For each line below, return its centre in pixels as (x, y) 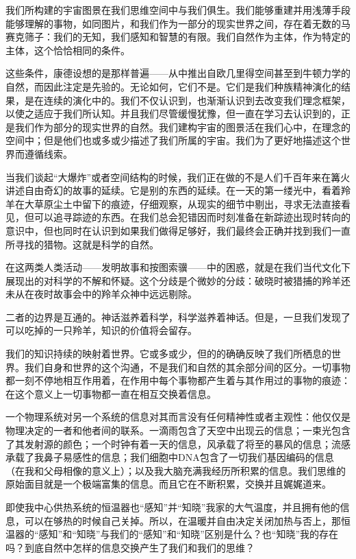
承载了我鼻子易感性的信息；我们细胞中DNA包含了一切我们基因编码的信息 (170, 457)
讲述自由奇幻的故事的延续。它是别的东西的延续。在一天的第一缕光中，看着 (173, 190)
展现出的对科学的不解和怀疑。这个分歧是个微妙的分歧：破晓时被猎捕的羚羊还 (178, 280)
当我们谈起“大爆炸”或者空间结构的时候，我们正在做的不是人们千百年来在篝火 (178, 177)
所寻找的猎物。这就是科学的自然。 (82, 244)
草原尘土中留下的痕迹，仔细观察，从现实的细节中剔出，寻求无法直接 (187, 203)
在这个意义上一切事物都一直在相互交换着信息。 (111, 393)
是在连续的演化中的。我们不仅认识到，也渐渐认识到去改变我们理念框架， (187, 100)
